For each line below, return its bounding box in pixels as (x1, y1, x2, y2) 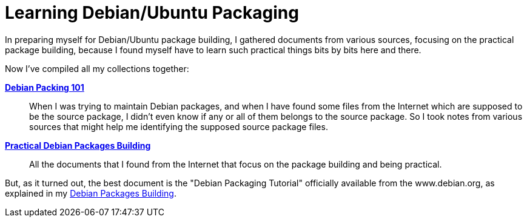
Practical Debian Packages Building (5, 140, 151, 151)
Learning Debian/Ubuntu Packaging (5, 2, 299, 23)
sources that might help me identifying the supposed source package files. (29, 121, 328, 132)
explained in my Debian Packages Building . (5, 188, 176, 198)
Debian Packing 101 (5, 82, 84, 93)
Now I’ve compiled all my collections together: (5, 63, 189, 74)
